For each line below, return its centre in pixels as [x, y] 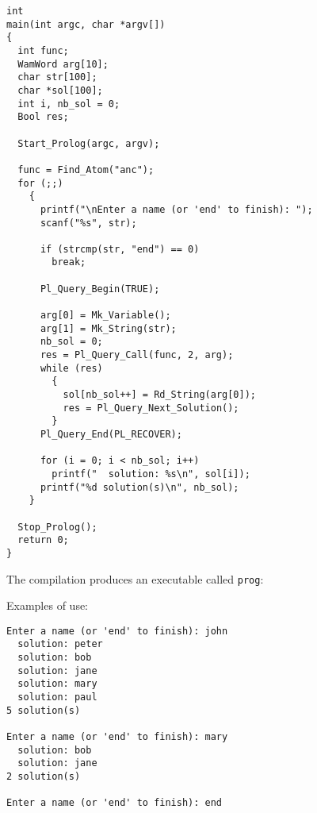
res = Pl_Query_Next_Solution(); [151, 408]
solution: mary [57, 684]
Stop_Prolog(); [57, 527]
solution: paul [57, 697]
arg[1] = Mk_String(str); [108, 328]
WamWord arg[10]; [63, 64]
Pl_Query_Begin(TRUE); [100, 289]
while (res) [71, 368]
